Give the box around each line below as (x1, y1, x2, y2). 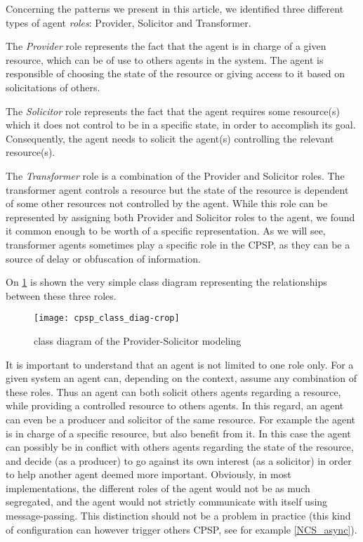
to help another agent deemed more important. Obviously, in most (6, 467, 291, 482)
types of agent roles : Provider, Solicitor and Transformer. (6, 15, 251, 29)
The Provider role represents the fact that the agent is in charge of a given (6, 39, 326, 53)
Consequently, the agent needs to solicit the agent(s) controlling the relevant (6, 131, 334, 145)
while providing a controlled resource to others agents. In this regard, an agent (6, 398, 344, 413)
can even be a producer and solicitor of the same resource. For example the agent (6, 411, 356, 426)
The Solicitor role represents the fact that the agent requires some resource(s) (6, 103, 340, 118)
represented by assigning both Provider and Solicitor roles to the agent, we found (6, 209, 355, 224)
